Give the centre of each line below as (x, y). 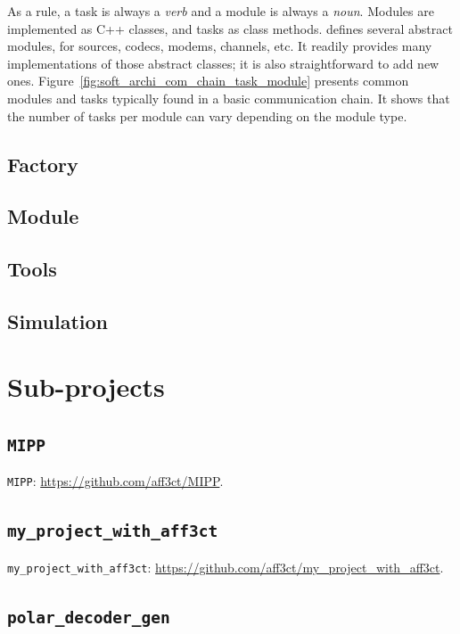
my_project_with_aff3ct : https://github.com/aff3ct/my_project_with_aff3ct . (226, 567)
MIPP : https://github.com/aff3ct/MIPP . (115, 481)
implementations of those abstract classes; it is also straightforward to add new (223, 63)
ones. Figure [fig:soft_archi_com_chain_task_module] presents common (208, 81)
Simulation (58, 321)
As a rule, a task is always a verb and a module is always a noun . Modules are (221, 11)
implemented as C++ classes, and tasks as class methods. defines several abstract (230, 28)
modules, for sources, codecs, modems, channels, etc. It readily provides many (220, 46)
